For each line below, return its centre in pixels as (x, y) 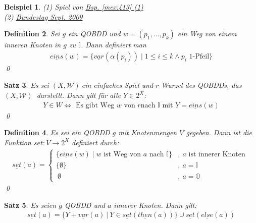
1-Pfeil (199, 56)
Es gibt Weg (95, 105)
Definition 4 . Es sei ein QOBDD (57, 132)
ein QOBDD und (94, 34)
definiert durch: (95, 142)
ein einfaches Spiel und (117, 85)
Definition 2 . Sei (32, 34)
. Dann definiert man (113, 45)
